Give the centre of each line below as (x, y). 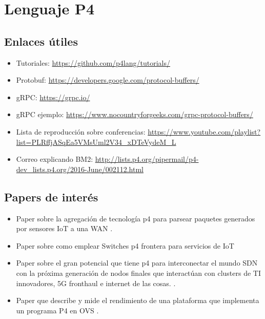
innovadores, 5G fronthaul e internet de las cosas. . (96, 283)
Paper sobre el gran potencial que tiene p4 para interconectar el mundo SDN (137, 263)
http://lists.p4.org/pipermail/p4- (147, 159)
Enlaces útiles (41, 41)
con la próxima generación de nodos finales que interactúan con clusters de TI (139, 273)
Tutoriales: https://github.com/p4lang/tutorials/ (93, 62)
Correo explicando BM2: (55, 159)
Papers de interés (51, 196)
